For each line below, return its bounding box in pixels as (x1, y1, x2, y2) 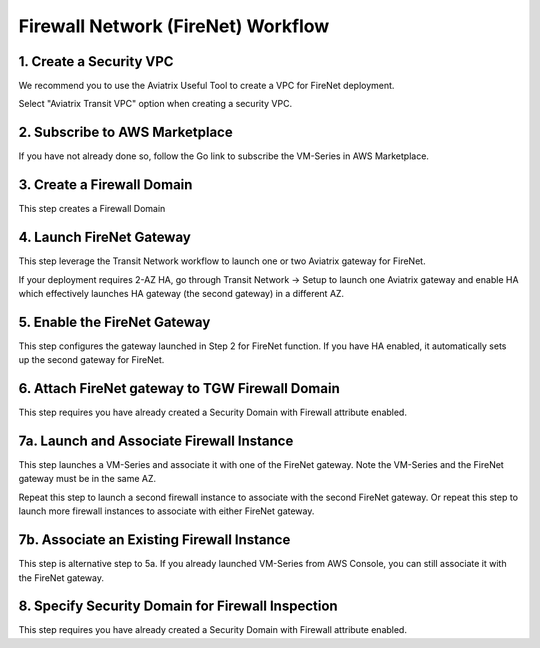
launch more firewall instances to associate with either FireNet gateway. (18, 505, 315, 517)
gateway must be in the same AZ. (18, 473, 157, 485)
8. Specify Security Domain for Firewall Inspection (18, 598, 339, 615)
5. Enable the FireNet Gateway (18, 313, 211, 330)
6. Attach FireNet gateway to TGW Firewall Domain (18, 380, 340, 397)
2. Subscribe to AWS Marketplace (18, 124, 234, 141)
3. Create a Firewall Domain (18, 176, 193, 194)
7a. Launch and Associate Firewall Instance (18, 432, 294, 449)
